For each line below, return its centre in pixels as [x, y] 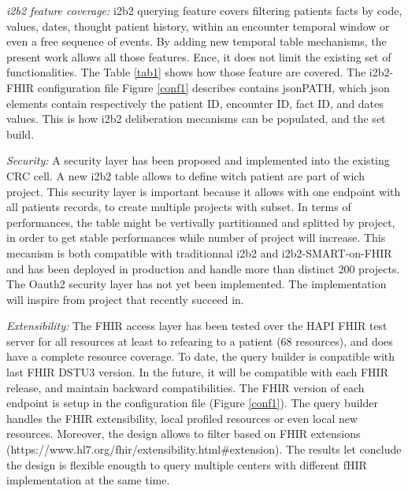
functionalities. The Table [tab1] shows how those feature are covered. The [186, 72]
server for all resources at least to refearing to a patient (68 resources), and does [200, 341]
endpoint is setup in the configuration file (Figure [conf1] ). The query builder [192, 403]
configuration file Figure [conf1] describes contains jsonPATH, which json [213, 87]
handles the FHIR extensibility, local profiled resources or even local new [182, 418]
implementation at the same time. [88, 480]
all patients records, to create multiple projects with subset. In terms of [179, 207]
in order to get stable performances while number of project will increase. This [196, 237]
